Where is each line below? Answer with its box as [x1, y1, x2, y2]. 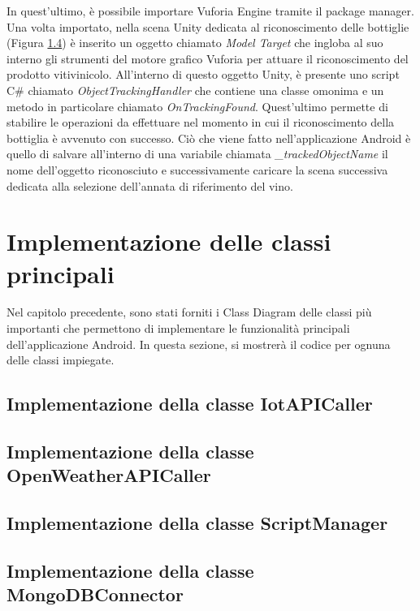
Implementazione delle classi [6, 225, 331, 258]
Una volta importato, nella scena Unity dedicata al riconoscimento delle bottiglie [6, 18, 409, 35]
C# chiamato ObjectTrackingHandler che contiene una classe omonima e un [6, 81, 384, 98]
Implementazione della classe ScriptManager [6, 510, 388, 536]
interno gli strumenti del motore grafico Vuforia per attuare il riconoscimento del [6, 49, 409, 67]
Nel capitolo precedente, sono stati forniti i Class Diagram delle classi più [6, 303, 372, 321]
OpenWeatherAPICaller [6, 463, 211, 488]
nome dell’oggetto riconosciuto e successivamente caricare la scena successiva [6, 161, 388, 178]
